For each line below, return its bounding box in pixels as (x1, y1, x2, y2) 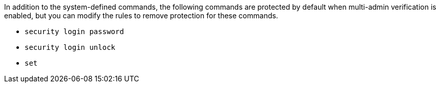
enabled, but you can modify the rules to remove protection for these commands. (4, 11, 278, 20)
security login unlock (25, 43, 116, 51)
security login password (25, 27, 124, 36)
